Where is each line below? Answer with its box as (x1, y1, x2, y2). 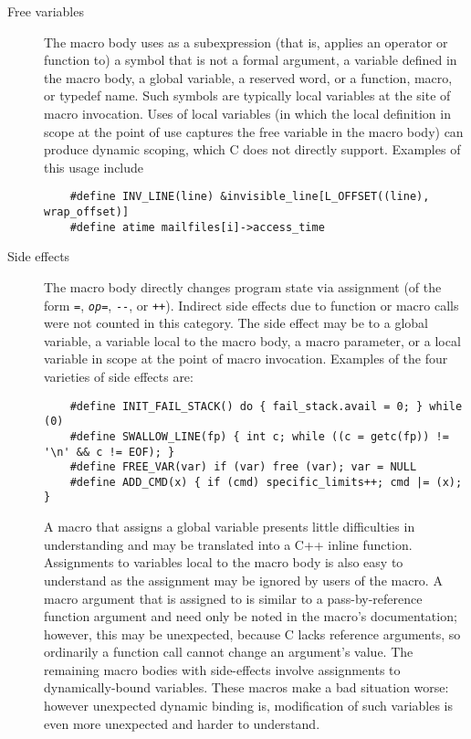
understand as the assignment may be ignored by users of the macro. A (44, 570, 443, 589)
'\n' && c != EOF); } (44, 445, 175, 459)
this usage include (44, 157, 144, 176)
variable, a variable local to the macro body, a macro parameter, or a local (44, 331, 461, 350)
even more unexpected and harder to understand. (44, 713, 320, 733)
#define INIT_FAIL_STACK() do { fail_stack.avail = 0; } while (69, 399, 463, 413)
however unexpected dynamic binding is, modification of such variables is (44, 696, 454, 715)
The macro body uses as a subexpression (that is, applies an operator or (44, 32, 448, 51)
